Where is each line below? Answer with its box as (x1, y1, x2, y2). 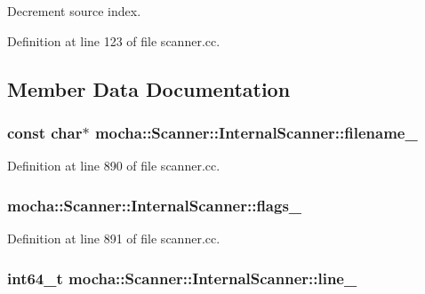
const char (7, 121, 83, 143)
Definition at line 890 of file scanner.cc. (7, 156, 221, 175)
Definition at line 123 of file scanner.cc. (7, 31, 221, 50)
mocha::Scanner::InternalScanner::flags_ (7, 194, 302, 216)
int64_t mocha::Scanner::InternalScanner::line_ (7, 266, 357, 289)
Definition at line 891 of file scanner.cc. (7, 229, 221, 247)
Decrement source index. (7, 2, 141, 20)
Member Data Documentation (7, 75, 291, 102)
